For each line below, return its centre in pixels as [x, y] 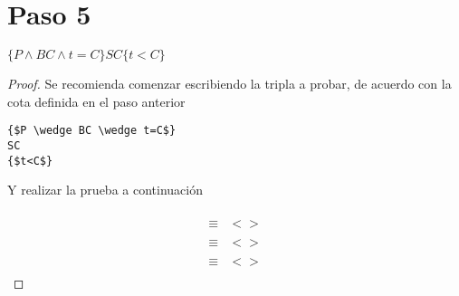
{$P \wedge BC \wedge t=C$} [92, 131]
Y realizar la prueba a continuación [105, 190]
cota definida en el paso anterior [96, 101]
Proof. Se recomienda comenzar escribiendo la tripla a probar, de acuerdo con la [229, 84]
